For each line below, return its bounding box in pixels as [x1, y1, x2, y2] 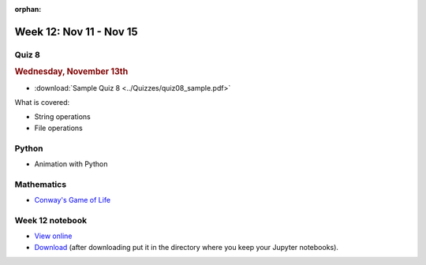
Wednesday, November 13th [14, 66, 129, 77]
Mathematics [14, 178, 67, 189]
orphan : [14, 5, 42, 13]
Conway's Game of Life [34, 196, 110, 205]
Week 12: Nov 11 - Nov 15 [14, 24, 138, 39]
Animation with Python [34, 159, 108, 169]
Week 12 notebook [14, 215, 87, 226]
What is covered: [14, 98, 70, 107]
